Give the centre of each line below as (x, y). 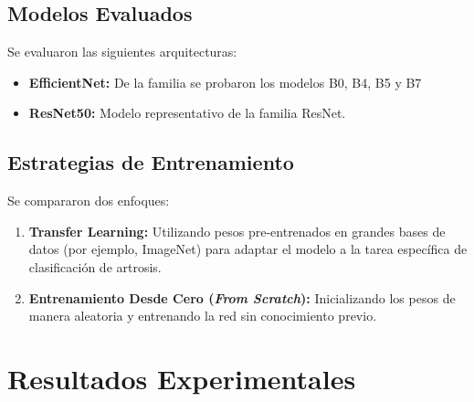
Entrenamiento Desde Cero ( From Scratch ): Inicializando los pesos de (242, 297)
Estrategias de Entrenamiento (151, 162)
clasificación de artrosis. (95, 266)
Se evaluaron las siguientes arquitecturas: (122, 52)
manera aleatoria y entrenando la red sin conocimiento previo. (203, 316)
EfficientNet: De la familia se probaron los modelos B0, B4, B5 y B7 (225, 82)
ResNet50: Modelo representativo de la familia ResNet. (187, 113)
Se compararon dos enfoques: (89, 201)
